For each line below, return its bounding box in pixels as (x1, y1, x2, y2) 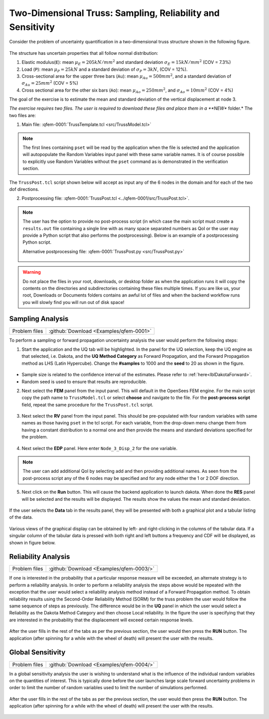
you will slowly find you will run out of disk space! (22, 299, 125, 305)
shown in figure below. (9, 540, 56, 546)
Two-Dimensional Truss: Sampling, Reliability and (9, 7, 220, 18)
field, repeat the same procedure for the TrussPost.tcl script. (21, 402, 154, 408)
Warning (22, 269, 41, 275)
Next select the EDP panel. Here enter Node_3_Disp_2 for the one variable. (21, 445, 178, 451)
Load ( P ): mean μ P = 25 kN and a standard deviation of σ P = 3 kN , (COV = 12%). (21, 66, 188, 73)
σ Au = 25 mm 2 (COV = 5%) (21, 80, 78, 87)
